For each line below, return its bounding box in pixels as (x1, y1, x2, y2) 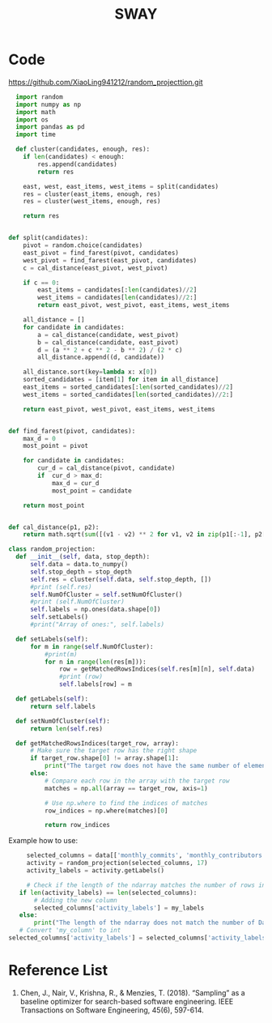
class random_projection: (8, 545, 96, 553)
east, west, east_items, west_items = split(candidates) (23, 182, 219, 190)
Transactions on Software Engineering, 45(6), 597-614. (19, 1005, 204, 1015)
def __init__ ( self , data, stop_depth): (15, 552, 151, 561)
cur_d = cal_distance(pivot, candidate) (37, 464, 176, 472)
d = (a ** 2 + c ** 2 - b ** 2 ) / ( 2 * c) (37, 346, 183, 354)
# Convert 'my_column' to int (19, 927, 121, 935)
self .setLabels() (29, 613, 89, 621)
